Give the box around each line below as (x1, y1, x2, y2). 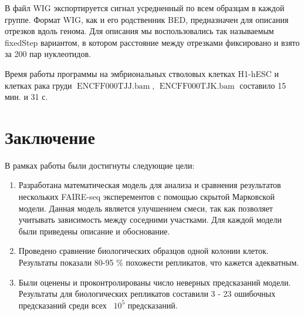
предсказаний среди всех (18, 299, 107, 311)
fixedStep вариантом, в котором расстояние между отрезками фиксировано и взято (5, 36, 300, 48)
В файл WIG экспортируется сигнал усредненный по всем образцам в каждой (5, 2, 285, 14)
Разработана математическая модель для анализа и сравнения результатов (18, 179, 281, 191)
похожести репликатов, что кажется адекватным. (126, 256, 299, 269)
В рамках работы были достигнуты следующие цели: (5, 159, 195, 171)
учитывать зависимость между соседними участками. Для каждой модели (18, 213, 282, 226)
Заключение (5, 125, 95, 149)
